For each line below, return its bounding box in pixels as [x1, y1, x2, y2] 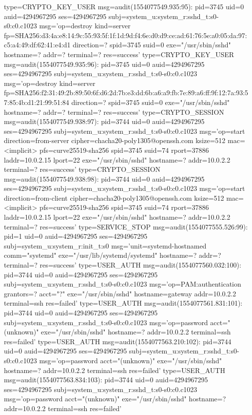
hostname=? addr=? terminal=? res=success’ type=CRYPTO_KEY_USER [4, 49, 234, 59]
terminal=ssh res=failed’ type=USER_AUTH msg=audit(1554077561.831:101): [4, 298, 243, 308]
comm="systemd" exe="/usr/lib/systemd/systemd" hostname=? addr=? [4, 250, 221, 260]
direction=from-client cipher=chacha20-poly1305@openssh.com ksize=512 [4, 192, 224, 203]
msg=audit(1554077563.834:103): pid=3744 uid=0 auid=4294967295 [4, 374, 208, 385]
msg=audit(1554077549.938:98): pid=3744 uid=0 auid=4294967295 [4, 173, 205, 184]
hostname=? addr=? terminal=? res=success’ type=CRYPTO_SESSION [4, 106, 224, 117]
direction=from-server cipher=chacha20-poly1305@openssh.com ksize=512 [4, 135, 226, 145]
